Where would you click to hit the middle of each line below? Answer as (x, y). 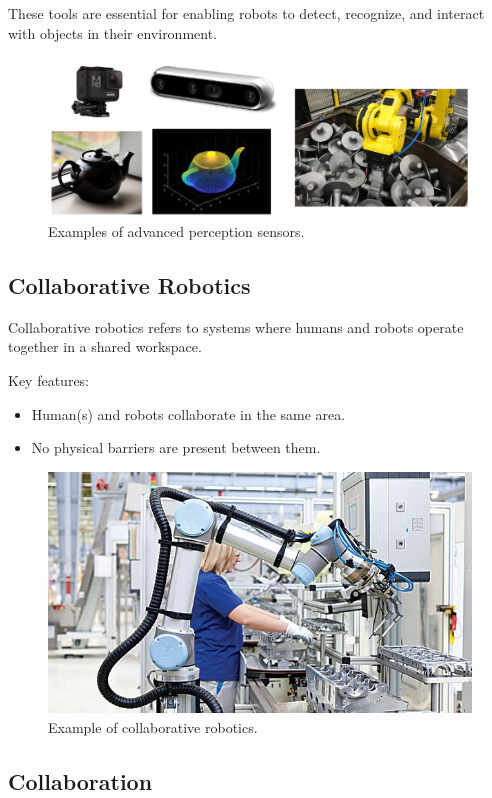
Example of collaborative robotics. (153, 726)
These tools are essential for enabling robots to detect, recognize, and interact (246, 13)
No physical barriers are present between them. (176, 447)
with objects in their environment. (113, 32)
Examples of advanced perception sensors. (176, 231)
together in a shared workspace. (105, 346)
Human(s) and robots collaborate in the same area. (188, 413)
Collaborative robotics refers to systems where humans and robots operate (236, 326)
